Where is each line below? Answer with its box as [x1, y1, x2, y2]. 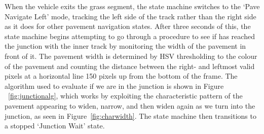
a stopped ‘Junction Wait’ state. [5, 120, 105, 131]
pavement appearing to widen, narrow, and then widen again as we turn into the [5, 100, 255, 111]
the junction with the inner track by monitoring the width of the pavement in [5, 41, 246, 51]
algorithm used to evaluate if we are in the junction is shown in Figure [5, 80, 224, 91]
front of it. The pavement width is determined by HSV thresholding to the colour [5, 50, 257, 61]
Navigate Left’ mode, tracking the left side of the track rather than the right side [5, 11, 256, 21]
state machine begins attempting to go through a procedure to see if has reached [5, 30, 255, 41]
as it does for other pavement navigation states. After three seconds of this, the [5, 21, 251, 31]
